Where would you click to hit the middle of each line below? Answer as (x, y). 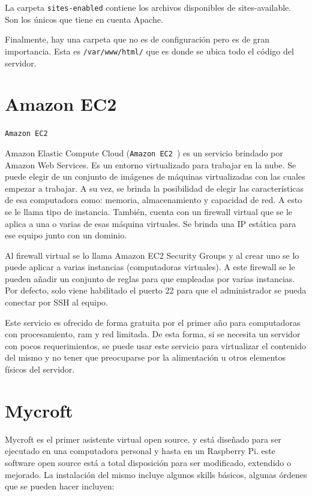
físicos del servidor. (40, 369)
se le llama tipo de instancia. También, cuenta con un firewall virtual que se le (149, 211)
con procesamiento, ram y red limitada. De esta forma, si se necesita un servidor (153, 334)
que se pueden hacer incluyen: (60, 486)
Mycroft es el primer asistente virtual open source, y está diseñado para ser (143, 439)
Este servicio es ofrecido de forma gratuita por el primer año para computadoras (153, 322)
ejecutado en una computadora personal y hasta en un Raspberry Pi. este (140, 451)
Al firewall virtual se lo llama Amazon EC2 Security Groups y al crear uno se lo (152, 255)
